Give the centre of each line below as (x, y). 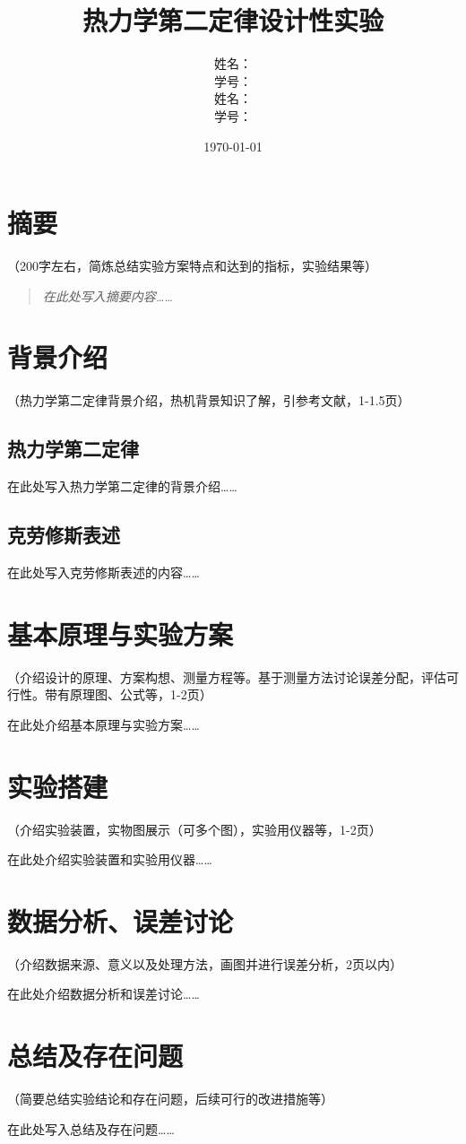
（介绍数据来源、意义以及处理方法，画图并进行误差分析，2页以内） (205, 963)
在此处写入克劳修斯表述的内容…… (104, 572)
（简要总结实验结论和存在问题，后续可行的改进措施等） (170, 1099)
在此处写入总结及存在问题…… (91, 1128)
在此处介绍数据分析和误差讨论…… (104, 994)
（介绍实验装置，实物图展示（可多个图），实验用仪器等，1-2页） (194, 829)
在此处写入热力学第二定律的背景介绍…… (122, 486)
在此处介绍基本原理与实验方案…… (104, 724)
